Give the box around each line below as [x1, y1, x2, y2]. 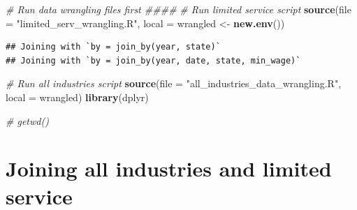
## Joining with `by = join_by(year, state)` [6, 42, 221, 52]
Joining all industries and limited [6, 154, 332, 183]
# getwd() [6, 113, 49, 128]
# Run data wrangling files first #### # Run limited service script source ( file [6, 2, 351, 16]
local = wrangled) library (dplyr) [6, 89, 149, 104]
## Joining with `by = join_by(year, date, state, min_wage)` [6, 55, 301, 66]
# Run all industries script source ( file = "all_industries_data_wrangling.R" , [6, 76, 342, 91]
